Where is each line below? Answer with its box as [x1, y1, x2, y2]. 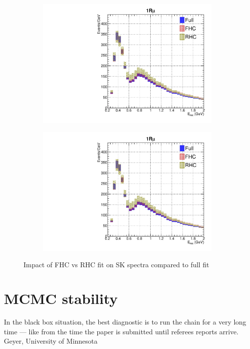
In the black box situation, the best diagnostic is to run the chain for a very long [4, 317, 247, 327]
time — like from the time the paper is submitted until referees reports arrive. [4, 326, 239, 336]
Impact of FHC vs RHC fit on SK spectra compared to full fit [23, 259, 209, 270]
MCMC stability [4, 288, 118, 308]
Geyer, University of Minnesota [4, 336, 98, 346]
